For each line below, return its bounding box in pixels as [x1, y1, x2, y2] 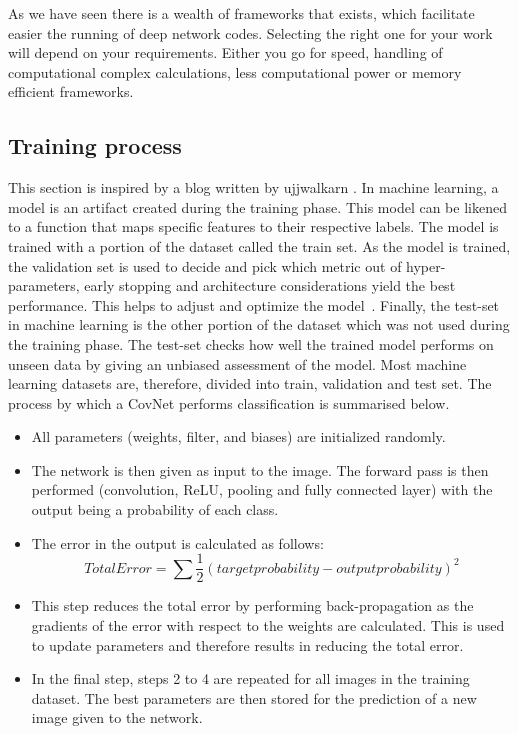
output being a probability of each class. [31, 499, 279, 520]
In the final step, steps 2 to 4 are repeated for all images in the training [31, 668, 470, 689]
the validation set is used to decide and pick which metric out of [8, 255, 402, 276]
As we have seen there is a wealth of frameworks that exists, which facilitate [8, 3, 475, 23]
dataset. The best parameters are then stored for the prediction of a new [31, 687, 477, 708]
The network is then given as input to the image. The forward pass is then [31, 459, 489, 480]
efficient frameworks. [8, 81, 134, 102]
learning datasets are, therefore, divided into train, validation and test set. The [8, 373, 492, 394]
